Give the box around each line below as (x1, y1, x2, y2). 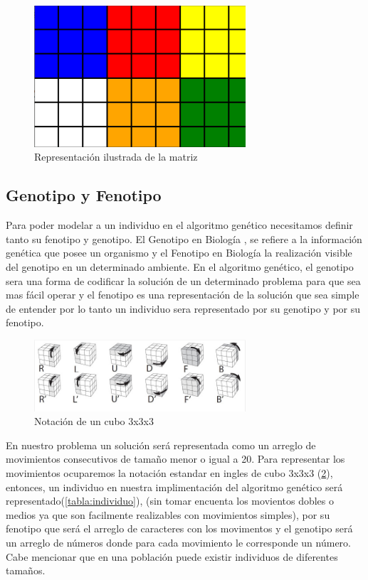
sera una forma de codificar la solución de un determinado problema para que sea (6, 273, 361, 288)
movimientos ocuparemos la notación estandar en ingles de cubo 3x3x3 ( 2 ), (6, 466, 333, 480)
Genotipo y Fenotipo (6, 184, 162, 206)
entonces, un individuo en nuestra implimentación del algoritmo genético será (6, 479, 343, 494)
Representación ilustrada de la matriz (34, 149, 198, 164)
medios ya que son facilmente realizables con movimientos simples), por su (6, 507, 330, 522)
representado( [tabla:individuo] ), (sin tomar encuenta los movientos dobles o (6, 493, 334, 508)
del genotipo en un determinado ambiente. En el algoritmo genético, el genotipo (6, 259, 354, 274)
